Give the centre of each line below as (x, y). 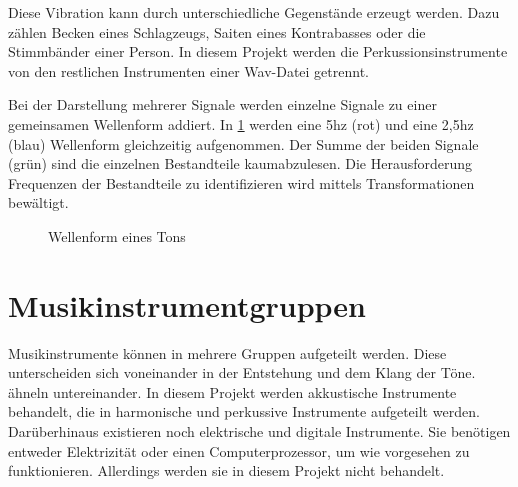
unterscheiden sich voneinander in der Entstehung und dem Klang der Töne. (242, 372)
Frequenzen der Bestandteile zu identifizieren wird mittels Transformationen (241, 182)
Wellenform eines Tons (117, 235)
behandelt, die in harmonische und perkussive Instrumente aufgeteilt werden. (244, 411)
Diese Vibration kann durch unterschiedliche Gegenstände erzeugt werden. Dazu (254, 12)
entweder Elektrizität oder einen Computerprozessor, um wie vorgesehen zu (239, 450)
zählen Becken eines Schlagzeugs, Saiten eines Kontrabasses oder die (217, 31)
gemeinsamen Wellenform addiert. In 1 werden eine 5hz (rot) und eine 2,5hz (241, 123)
